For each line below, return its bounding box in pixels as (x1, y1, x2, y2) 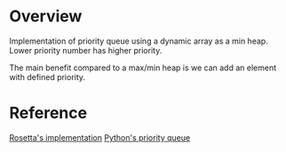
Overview (9, 6, 83, 27)
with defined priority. (9, 71, 86, 82)
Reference (9, 103, 87, 124)
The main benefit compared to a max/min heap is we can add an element (9, 62, 277, 73)
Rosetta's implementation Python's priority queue (9, 132, 191, 143)
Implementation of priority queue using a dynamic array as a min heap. (9, 36, 268, 46)
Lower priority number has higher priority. (9, 44, 163, 55)
